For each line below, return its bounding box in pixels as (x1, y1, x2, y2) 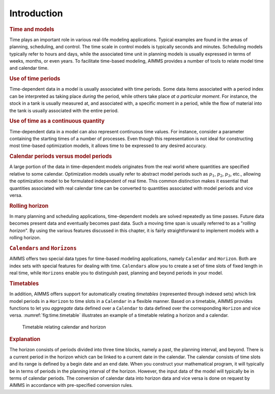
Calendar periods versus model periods (9, 153, 112, 160)
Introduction (9, 8, 63, 19)
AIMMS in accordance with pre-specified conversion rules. (9, 382, 133, 388)
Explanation (9, 336, 41, 343)
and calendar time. (9, 65, 49, 71)
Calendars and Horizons (9, 245, 77, 252)
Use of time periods (9, 75, 61, 82)
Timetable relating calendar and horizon (22, 324, 106, 330)
